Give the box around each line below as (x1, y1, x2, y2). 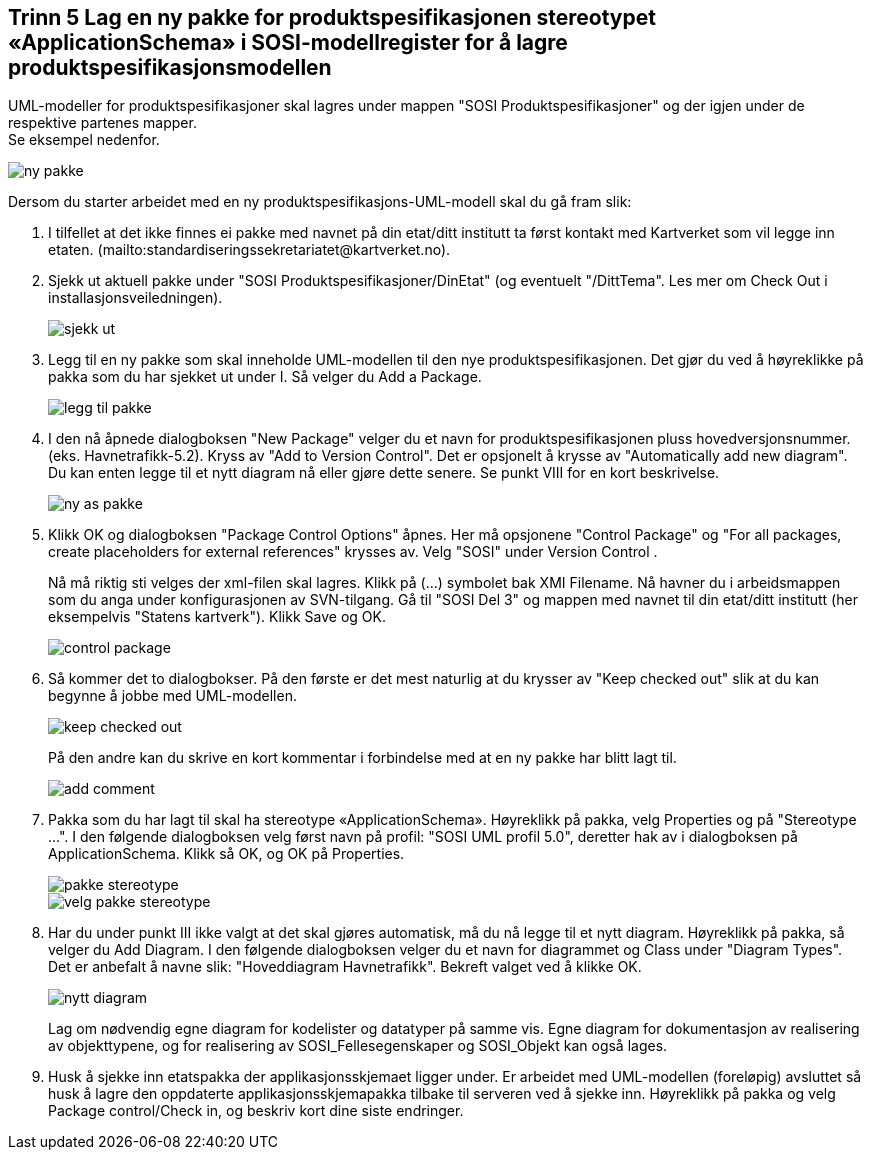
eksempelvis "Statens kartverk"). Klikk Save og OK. (48, 608, 386, 626)
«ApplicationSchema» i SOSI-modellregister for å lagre (8, 30, 568, 55)
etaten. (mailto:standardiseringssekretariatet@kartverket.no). (48, 241, 451, 259)
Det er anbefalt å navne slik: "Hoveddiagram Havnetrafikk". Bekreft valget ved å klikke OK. (48, 958, 642, 976)
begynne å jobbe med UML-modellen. (48, 687, 297, 705)
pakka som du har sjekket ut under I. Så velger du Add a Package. (48, 368, 482, 386)
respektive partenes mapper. (8, 114, 197, 132)
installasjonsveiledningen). (48, 289, 223, 307)
